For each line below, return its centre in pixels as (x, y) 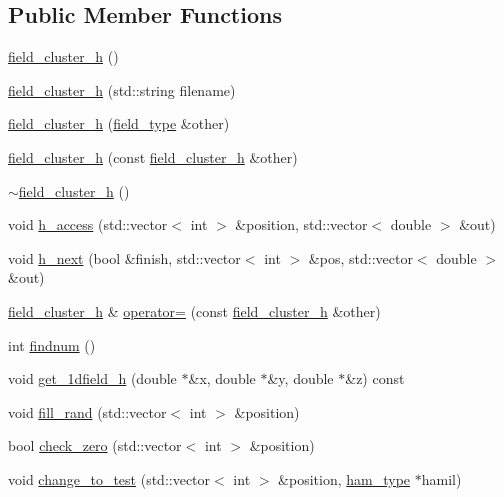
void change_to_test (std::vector (109, 478)
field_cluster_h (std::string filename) (122, 89)
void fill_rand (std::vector (87, 411)
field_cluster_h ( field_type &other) (119, 123)
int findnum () (52, 344)
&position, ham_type (344, 478)
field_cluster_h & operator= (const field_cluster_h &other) (194, 310)
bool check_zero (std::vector (95, 445)
